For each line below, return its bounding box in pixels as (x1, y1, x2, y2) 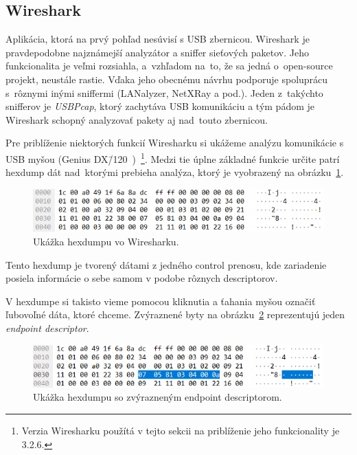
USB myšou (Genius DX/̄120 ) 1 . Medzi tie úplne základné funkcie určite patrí (5, 149, 340, 166)
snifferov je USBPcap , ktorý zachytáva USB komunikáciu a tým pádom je (5, 99, 314, 113)
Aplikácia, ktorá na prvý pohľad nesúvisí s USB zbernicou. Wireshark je (5, 32, 310, 46)
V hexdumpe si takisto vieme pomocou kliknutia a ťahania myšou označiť (5, 293, 316, 308)
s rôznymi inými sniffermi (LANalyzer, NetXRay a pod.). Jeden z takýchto (5, 85, 323, 100)
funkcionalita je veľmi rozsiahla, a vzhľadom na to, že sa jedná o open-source (5, 58, 333, 73)
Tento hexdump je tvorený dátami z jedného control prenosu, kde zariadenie (5, 257, 327, 271)
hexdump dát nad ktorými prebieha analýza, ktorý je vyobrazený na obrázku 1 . (5, 165, 344, 179)
